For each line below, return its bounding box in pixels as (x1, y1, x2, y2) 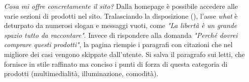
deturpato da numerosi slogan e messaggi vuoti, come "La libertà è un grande (4, 20, 237, 30)
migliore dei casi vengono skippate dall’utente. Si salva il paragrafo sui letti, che (4, 49, 245, 59)
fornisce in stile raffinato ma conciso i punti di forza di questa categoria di (4, 58, 228, 69)
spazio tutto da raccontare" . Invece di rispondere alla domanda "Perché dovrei (4, 29, 238, 40)
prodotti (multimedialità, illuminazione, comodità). (4, 68, 159, 79)
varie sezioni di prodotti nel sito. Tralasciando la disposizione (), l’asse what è (4, 10, 238, 21)
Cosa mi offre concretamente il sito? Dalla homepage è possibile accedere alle (4, 1, 238, 11)
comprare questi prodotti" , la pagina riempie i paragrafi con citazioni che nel (4, 39, 233, 50)
